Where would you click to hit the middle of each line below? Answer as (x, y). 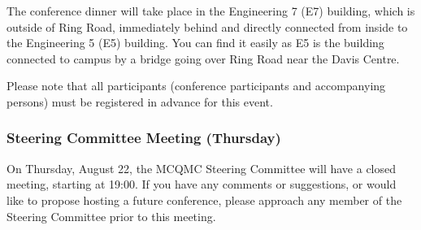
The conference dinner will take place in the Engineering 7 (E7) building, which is (211, 11)
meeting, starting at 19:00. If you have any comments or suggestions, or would (202, 184)
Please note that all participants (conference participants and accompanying (196, 86)
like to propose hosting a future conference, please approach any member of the (204, 200)
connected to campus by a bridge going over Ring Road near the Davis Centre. (203, 58)
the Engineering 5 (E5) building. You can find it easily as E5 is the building (195, 43)
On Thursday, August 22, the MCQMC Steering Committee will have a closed (202, 168)
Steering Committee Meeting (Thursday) (144, 138)
